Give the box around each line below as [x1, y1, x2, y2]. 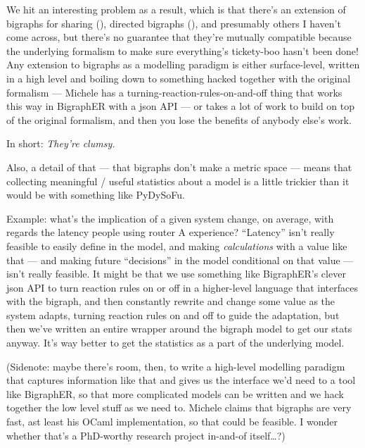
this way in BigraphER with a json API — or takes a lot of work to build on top [6, 99, 355, 113]
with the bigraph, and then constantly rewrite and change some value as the [6, 294, 335, 309]
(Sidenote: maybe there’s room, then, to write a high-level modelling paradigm [6, 359, 345, 373]
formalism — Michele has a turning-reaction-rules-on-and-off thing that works [6, 85, 342, 99]
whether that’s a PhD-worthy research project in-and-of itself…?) [6, 428, 286, 442]
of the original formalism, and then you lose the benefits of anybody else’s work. [6, 112, 352, 127]
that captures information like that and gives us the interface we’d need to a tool [6, 373, 356, 387]
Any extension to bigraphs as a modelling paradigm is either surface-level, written [6, 57, 360, 72]
